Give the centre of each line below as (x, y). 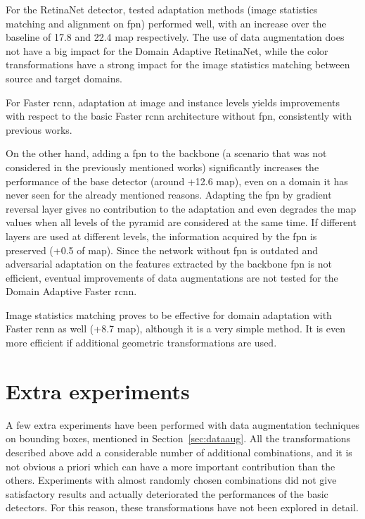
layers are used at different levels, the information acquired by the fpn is (161, 236)
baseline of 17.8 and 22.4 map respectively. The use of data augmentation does (175, 37)
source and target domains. (64, 78)
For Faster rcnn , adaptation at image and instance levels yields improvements (173, 102)
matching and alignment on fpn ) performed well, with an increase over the (166, 23)
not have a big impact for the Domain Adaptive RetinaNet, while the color (167, 50)
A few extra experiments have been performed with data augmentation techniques (183, 424)
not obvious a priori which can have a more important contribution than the (171, 466)
